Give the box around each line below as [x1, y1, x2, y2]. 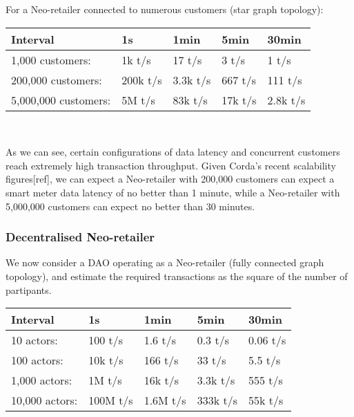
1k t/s [121, 51, 151, 68]
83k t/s [173, 91, 208, 108]
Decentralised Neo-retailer [6, 228, 155, 245]
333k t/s [197, 392, 237, 409]
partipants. [6, 282, 52, 297]
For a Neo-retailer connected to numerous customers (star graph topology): [6, 2, 324, 16]
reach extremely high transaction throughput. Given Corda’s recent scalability [6, 158, 336, 172]
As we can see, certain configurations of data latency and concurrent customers [6, 145, 340, 159]
